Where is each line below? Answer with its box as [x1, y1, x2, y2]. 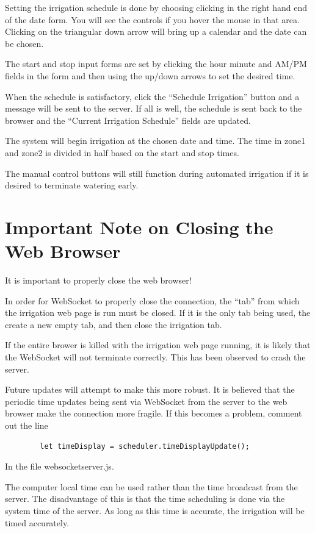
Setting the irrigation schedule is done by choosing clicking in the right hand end [5, 1, 308, 13]
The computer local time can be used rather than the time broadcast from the [5, 480, 298, 493]
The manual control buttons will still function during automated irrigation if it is [5, 166, 309, 179]
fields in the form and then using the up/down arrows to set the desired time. [5, 69, 295, 82]
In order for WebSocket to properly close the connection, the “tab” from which [5, 294, 300, 307]
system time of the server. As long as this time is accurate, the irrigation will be [5, 504, 305, 517]
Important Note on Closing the [5, 214, 273, 239]
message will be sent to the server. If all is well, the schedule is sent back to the [5, 102, 302, 115]
